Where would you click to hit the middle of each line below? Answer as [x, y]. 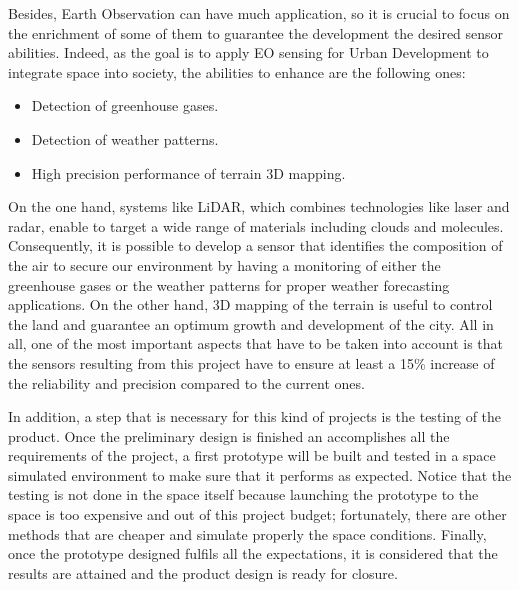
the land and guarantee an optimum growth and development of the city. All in [251, 323]
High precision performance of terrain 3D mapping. [188, 172]
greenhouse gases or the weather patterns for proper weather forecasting [229, 284]
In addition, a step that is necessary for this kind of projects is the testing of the [255, 416]
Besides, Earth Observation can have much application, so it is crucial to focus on [259, 13]
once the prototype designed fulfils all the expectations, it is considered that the [253, 553]
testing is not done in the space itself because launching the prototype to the [243, 494]
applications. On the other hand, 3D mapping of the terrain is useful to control [250, 304]
